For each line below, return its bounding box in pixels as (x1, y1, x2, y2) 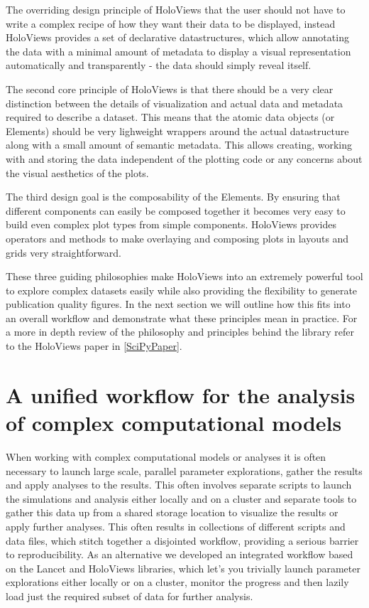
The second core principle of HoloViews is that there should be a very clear (6, 81, 334, 96)
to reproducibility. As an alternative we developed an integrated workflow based (6, 547, 353, 562)
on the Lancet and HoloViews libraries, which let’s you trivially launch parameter (6, 560, 360, 575)
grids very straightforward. (6, 245, 121, 260)
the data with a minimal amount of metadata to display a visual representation (6, 43, 351, 58)
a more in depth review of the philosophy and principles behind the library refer (6, 324, 354, 339)
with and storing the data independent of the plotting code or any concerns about (6, 151, 363, 166)
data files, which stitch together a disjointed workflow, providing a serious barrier (6, 533, 359, 548)
